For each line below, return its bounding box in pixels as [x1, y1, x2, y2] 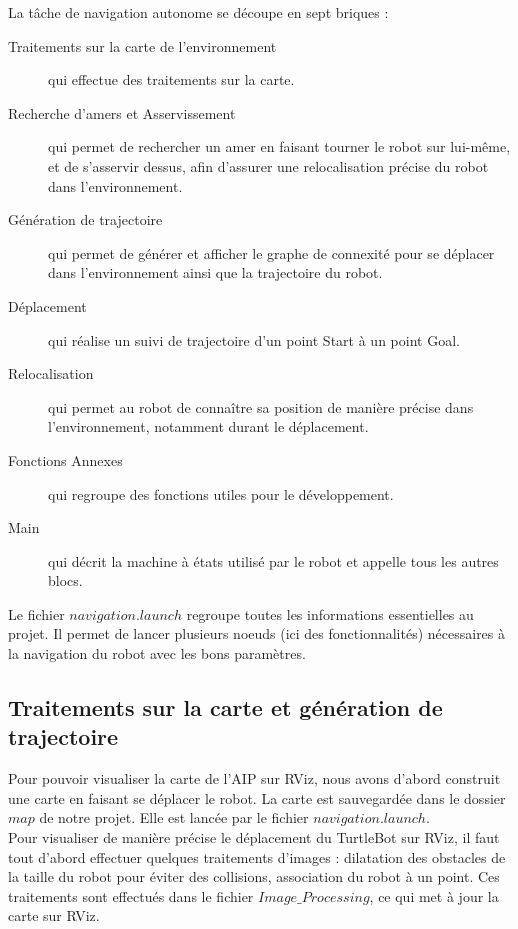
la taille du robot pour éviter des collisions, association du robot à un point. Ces [8, 866, 500, 887]
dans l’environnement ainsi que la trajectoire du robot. [48, 262, 383, 283]
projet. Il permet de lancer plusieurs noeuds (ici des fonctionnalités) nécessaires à [8, 623, 506, 644]
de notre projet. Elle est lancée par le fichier [39, 807, 309, 828]
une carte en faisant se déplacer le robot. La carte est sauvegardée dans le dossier [8, 787, 506, 808]
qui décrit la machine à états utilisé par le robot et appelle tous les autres [48, 550, 499, 571]
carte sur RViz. [8, 905, 100, 926]
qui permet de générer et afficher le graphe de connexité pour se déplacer [48, 242, 495, 263]
